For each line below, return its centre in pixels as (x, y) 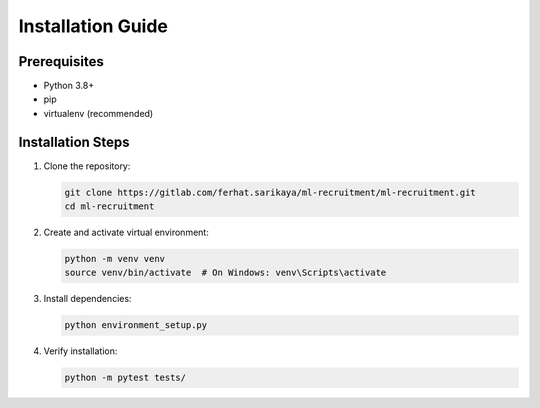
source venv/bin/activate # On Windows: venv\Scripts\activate (225, 273)
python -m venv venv (114, 259)
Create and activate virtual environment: (126, 232)
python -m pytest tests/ (125, 378)
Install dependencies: (87, 299)
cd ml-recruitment (109, 206)
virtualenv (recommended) (98, 113)
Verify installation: (80, 351)
